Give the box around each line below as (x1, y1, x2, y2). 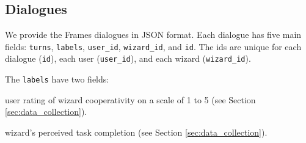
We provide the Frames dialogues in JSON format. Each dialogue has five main (5, 28, 302, 41)
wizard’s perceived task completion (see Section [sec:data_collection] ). (5, 125, 268, 138)
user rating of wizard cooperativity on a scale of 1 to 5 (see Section (5, 93, 256, 106)
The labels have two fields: (5, 73, 109, 86)
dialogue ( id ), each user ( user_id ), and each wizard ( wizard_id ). (5, 52, 251, 65)
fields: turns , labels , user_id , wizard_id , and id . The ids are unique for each (5, 40, 302, 53)
